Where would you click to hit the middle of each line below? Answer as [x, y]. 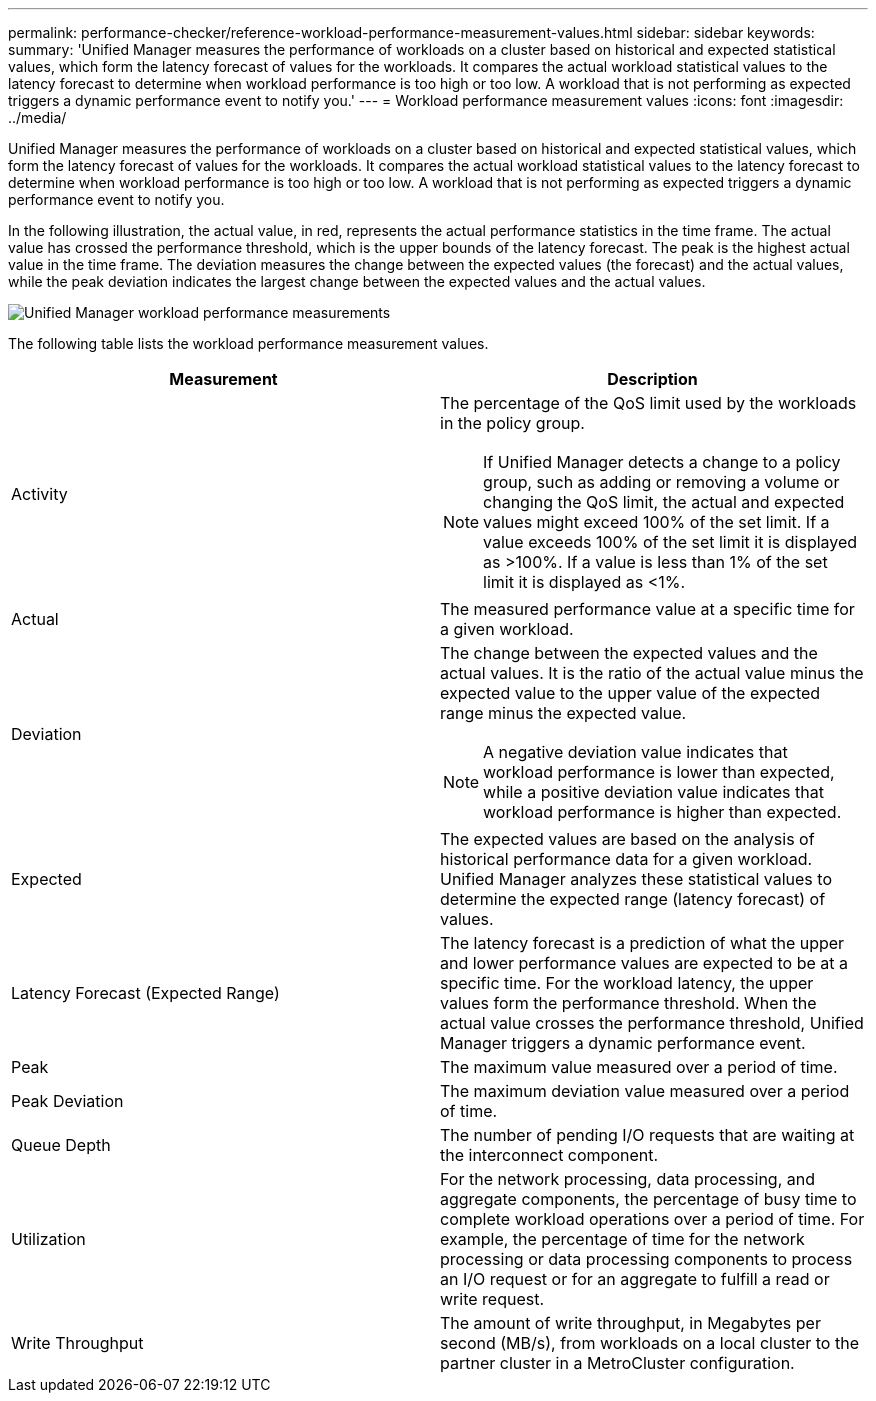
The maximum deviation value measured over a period [645, 1091]
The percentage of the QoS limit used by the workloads [648, 403]
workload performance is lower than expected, [659, 772]
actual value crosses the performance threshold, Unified [652, 1023]
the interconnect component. [549, 1155]
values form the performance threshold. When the [628, 1003]
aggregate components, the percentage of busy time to [648, 1199]
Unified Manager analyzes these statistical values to [636, 879]
